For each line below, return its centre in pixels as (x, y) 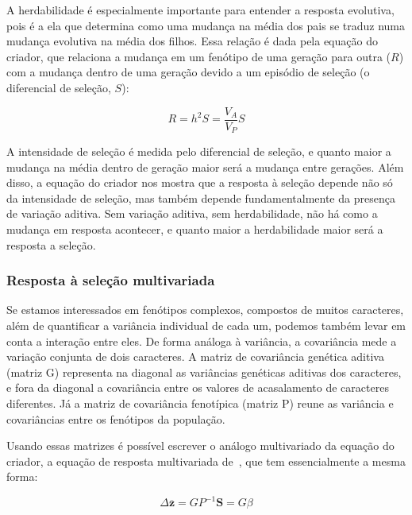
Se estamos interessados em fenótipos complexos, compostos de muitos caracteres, (205, 310)
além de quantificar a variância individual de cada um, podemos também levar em (206, 325)
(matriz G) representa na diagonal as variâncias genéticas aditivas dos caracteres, (204, 372)
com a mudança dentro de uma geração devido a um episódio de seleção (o (188, 72)
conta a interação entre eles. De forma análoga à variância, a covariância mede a (202, 341)
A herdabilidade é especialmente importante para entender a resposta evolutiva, (200, 10)
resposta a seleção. (51, 244)
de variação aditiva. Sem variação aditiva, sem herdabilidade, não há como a (192, 213)
